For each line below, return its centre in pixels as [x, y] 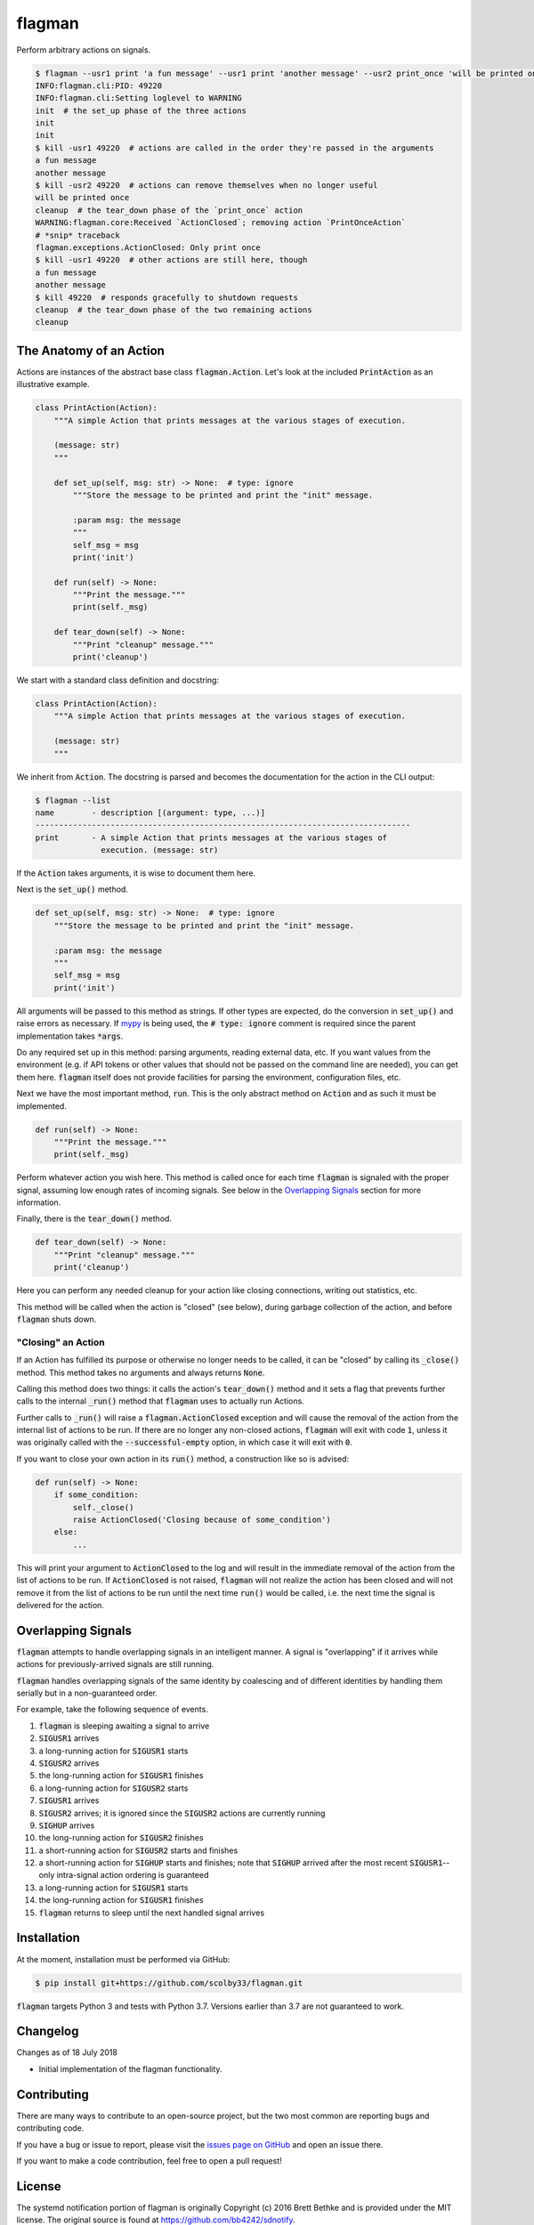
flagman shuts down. [57, 1319]
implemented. [41, 1106]
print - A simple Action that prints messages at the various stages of [211, 837]
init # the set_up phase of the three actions [141, 110]
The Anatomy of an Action [90, 350]
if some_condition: [97, 1495]
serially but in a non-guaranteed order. [87, 1693]
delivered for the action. [60, 1605]
